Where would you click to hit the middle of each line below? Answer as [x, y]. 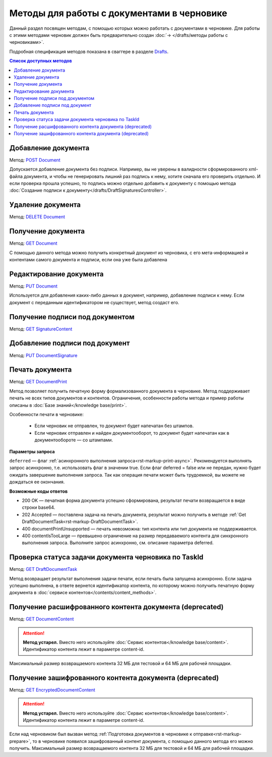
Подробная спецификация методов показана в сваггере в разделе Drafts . [89, 51]
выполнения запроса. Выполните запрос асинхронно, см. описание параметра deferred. [118, 543]
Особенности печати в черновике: [47, 415]
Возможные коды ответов [39, 491]
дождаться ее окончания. [37, 482]
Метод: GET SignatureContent [41, 329]
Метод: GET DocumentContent [42, 619]
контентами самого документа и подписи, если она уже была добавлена [88, 260]
